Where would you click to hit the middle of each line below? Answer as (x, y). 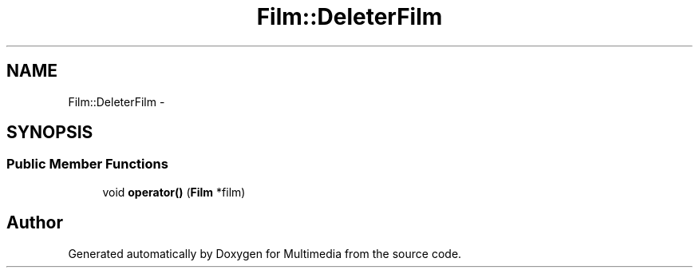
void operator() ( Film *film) (174, 192)
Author (35, 223)
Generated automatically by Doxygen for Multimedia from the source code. (265, 253)
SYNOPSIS (50, 133)
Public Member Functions (87, 164)
